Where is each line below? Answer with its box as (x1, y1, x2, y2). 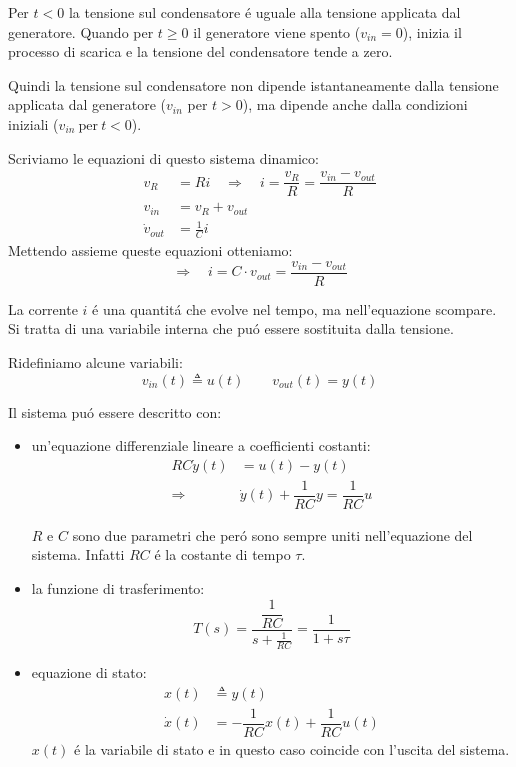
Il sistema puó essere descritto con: (8, 401, 222, 422)
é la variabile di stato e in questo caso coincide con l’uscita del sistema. (74, 738, 510, 759)
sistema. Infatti (31, 544, 125, 565)
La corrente (8, 298, 78, 319)
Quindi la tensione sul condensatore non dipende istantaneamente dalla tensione (8, 74, 499, 95)
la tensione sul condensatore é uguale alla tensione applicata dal (68, 2, 461, 22)
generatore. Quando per (8, 21, 154, 42)
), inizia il (402, 21, 462, 42)
